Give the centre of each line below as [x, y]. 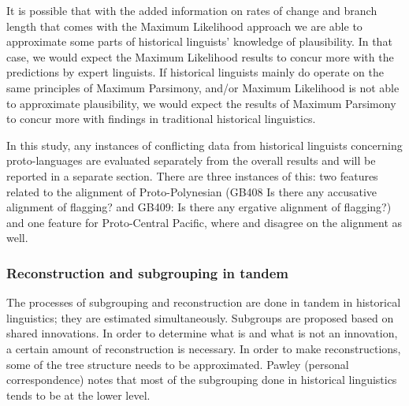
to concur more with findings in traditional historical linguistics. [161, 119]
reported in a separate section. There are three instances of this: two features [192, 175]
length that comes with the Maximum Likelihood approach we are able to [184, 26]
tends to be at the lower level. [78, 395]
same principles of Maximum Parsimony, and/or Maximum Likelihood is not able [203, 87]
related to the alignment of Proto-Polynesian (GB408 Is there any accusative [192, 191]
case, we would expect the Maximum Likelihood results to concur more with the [200, 56]
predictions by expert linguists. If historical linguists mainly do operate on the [195, 72]
